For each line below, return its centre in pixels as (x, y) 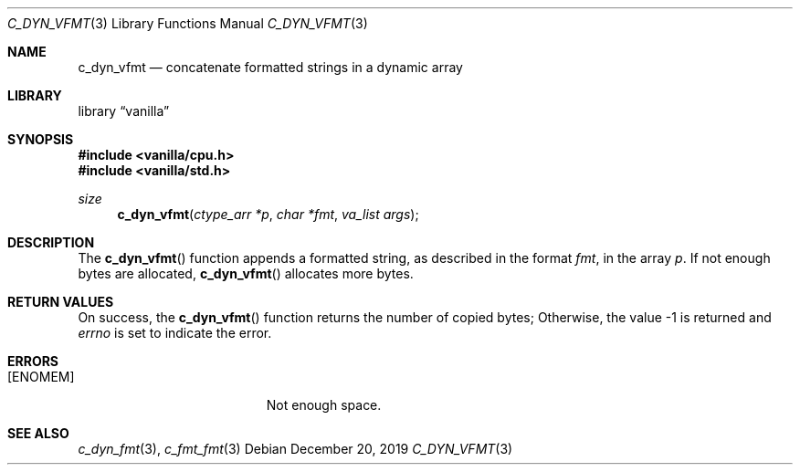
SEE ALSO (38, 433)
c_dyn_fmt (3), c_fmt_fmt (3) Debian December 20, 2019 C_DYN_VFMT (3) (295, 449)
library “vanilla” (124, 111)
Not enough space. (324, 405)
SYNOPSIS (41, 139)
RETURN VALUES (61, 302)
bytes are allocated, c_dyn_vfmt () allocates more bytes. (246, 273)
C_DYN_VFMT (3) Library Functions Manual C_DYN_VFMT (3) (188, 23)
